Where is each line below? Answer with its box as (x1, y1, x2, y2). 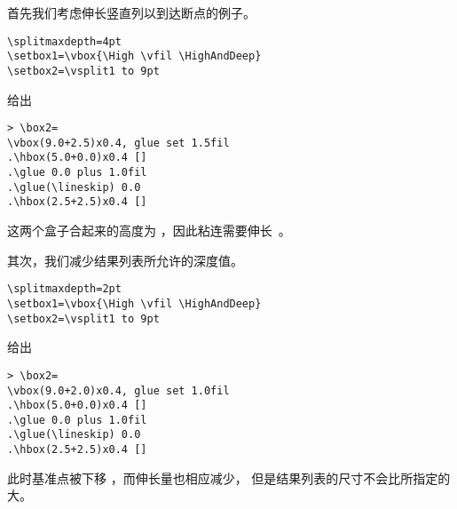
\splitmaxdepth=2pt (7, 282, 122, 296)
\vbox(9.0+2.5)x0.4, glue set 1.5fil (7, 136, 230, 149)
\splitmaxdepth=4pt (7, 35, 122, 48)
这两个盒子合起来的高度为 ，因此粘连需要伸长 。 (7, 221, 291, 240)
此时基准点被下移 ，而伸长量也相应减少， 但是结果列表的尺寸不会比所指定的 (7, 468, 451, 487)
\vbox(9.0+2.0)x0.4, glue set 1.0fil (7, 384, 230, 397)
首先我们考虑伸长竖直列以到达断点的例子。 (7, 4, 256, 21)
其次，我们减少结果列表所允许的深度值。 (7, 251, 243, 269)
